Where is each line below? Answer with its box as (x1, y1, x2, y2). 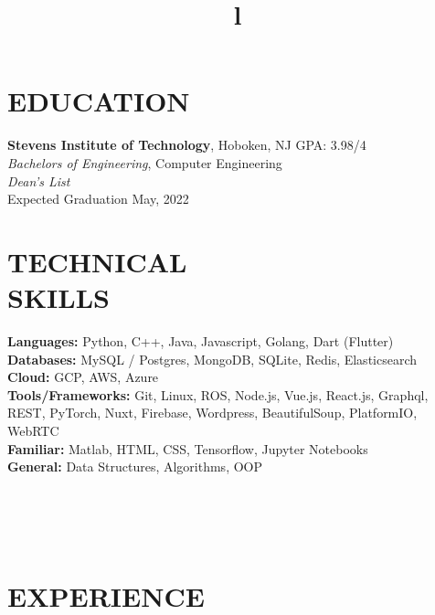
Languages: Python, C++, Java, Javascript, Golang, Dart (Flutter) (7, 332, 394, 350)
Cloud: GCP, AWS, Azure (7, 367, 159, 387)
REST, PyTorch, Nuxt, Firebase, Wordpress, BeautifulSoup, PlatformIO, (7, 403, 418, 422)
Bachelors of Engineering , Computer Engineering (7, 153, 282, 172)
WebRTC (7, 420, 59, 440)
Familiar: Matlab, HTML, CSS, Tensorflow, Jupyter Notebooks (7, 439, 368, 458)
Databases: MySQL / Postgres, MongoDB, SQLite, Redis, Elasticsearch (7, 349, 418, 368)
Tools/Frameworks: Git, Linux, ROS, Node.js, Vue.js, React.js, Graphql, (7, 385, 429, 404)
